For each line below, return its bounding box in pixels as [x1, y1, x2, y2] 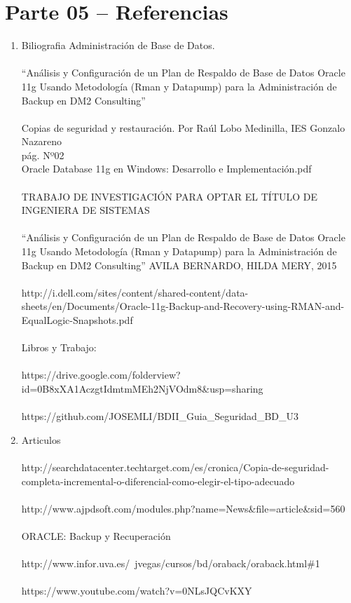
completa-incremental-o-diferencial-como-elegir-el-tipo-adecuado [21, 473, 295, 488]
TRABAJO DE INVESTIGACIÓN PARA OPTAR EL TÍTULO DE [21, 189, 318, 203]
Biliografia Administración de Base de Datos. [21, 38, 215, 53]
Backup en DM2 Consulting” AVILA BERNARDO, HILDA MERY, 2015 [21, 257, 337, 272]
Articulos [21, 432, 61, 447]
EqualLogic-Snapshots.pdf [21, 313, 133, 327]
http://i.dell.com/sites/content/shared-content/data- [21, 285, 249, 299]
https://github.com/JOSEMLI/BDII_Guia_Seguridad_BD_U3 [21, 409, 299, 424]
